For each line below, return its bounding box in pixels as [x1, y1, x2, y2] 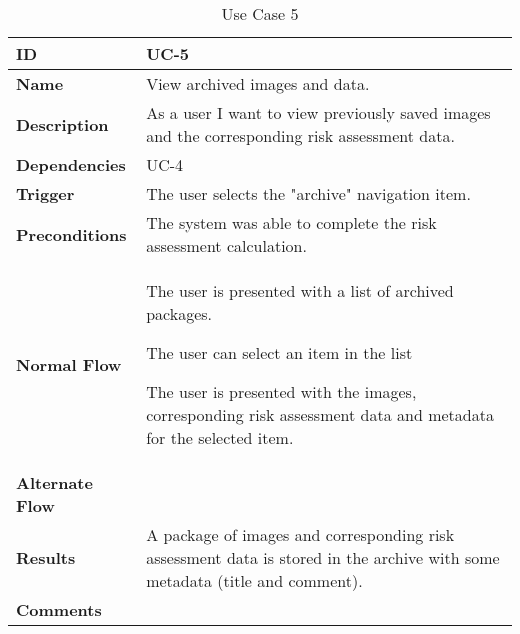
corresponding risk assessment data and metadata [146, 403, 494, 426]
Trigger [16, 182, 75, 205]
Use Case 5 [221, 2, 299, 25]
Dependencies [16, 153, 126, 176]
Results [16, 546, 76, 569]
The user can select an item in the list [146, 341, 413, 364]
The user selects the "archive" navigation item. [146, 182, 471, 205]
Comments [16, 598, 102, 621]
